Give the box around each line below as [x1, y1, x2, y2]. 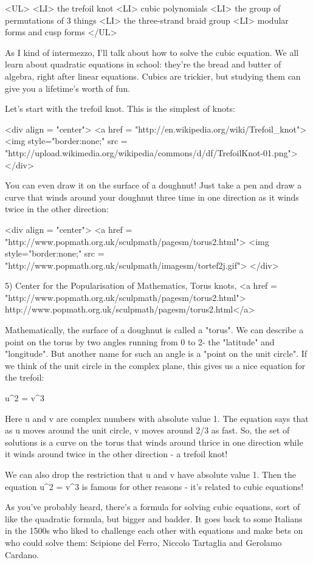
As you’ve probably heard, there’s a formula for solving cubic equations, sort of [5, 500, 300, 513]
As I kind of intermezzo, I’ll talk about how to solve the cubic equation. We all [5, 46, 299, 58]
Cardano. [5, 548, 40, 561]
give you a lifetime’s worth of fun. [5, 81, 131, 94]
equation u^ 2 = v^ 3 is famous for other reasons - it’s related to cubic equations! [5, 480, 304, 492]
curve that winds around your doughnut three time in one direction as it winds [5, 190, 299, 203]
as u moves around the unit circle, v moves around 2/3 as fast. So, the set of [5, 424, 290, 437]
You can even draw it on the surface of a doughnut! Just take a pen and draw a [5, 179, 302, 192]
